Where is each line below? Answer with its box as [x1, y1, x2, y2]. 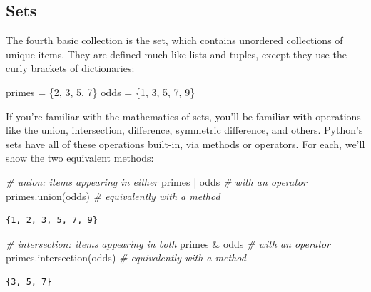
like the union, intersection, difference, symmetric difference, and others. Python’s [6, 122, 363, 137]
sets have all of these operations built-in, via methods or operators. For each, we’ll [6, 136, 365, 151]
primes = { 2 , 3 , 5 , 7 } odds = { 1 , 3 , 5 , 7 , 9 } [6, 84, 195, 99]
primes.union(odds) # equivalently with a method [6, 188, 220, 203]
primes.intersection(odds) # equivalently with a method [6, 250, 246, 265]
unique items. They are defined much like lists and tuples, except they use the [6, 46, 347, 61]
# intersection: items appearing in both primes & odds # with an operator [6, 236, 331, 251]
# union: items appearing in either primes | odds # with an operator [6, 174, 307, 189]
